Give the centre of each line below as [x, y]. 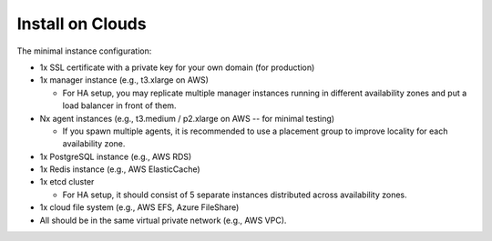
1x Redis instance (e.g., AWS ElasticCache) [120, 169]
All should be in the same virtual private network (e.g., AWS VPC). [163, 220]
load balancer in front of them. [119, 105]
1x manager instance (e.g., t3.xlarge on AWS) [124, 80]
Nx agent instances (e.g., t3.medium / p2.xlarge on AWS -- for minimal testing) [187, 118]
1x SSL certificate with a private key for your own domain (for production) [177, 67]
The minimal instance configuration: [84, 51]
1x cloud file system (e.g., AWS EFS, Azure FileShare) [139, 207]
